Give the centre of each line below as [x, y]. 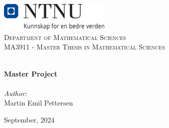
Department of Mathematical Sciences [65, 37]
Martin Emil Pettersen [39, 103]
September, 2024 [29, 119]
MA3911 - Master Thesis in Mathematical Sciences [84, 47]
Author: [16, 93]
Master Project [31, 73]
